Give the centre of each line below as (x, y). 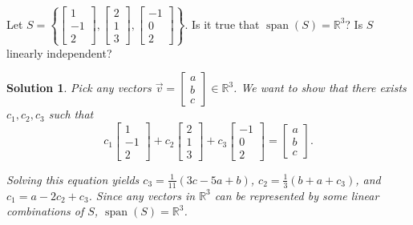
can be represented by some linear (297, 195)
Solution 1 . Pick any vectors (79, 88)
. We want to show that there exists (320, 88)
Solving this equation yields (73, 179)
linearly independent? (59, 52)
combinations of (45, 211)
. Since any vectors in (142, 195)
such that (71, 114)
